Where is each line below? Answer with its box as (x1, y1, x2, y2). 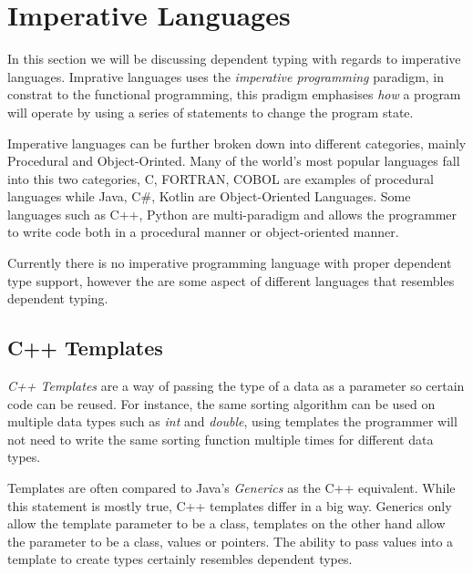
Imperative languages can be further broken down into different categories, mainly (7, 133, 467, 152)
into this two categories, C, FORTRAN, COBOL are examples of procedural (7, 169, 434, 188)
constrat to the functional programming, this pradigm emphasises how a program (7, 85, 461, 104)
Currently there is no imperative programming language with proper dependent (7, 253, 452, 272)
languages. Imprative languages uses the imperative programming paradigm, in (7, 67, 445, 86)
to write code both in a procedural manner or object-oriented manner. (7, 222, 399, 241)
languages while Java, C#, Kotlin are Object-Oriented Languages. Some (7, 187, 411, 206)
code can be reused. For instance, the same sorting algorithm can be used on (7, 394, 436, 413)
